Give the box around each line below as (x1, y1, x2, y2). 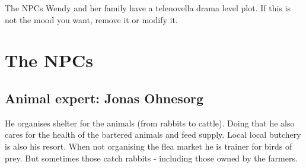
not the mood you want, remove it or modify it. (5, 13, 178, 26)
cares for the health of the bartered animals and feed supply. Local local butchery (5, 128, 301, 141)
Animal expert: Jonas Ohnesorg (5, 88, 203, 107)
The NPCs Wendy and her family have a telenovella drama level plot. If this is (5, 2, 291, 14)
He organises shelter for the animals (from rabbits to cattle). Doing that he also (5, 116, 295, 129)
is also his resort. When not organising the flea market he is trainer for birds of (5, 140, 292, 152)
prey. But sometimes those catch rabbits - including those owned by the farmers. (5, 151, 298, 164)
